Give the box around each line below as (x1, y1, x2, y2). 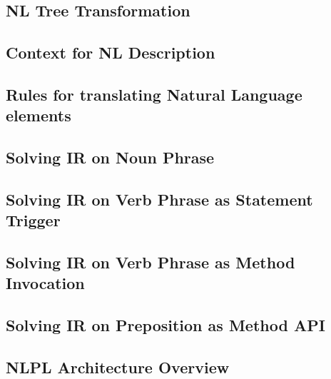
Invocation (6, 272, 85, 294)
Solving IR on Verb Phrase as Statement (6, 188, 313, 210)
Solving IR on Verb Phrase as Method (6, 251, 295, 273)
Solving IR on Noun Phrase (6, 146, 215, 168)
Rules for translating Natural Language (6, 83, 302, 105)
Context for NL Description (6, 41, 215, 64)
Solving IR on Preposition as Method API (6, 314, 325, 336)
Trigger (6, 209, 61, 231)
